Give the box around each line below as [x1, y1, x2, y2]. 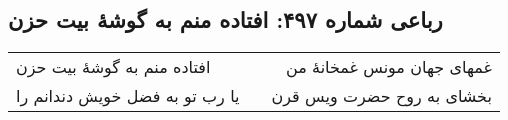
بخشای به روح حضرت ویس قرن [271, 84, 492, 108]
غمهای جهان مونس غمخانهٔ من [286, 55, 492, 79]
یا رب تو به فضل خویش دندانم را [16, 84, 240, 108]
